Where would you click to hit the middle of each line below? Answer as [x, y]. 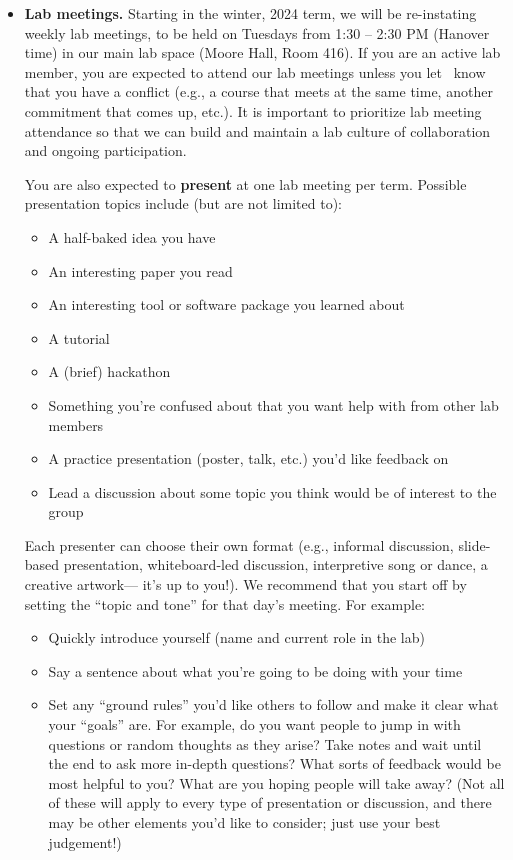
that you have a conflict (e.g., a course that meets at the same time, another [258, 91]
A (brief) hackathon [109, 371]
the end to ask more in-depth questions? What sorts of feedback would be [274, 763]
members [76, 424]
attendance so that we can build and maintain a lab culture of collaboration [257, 130]
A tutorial [79, 337]
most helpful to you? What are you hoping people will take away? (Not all [276, 782]
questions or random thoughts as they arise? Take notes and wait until [265, 743]
